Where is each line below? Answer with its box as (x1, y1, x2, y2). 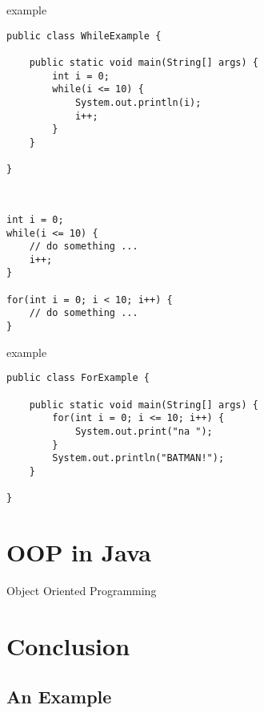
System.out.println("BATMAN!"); (52, 452, 225, 464)
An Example (6, 684, 112, 709)
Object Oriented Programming (6, 582, 157, 599)
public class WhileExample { (6, 30, 162, 42)
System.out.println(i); (74, 96, 202, 108)
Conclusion (6, 629, 130, 662)
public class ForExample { (6, 372, 150, 384)
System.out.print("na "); (74, 425, 213, 437)
